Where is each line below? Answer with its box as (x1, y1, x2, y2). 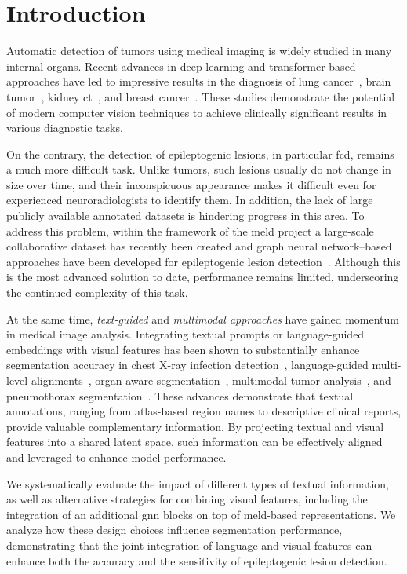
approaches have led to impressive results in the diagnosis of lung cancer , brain (6, 73, 391, 90)
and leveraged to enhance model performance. (6, 448, 227, 465)
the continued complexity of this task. (6, 284, 188, 301)
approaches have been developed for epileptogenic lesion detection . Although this (6, 253, 401, 269)
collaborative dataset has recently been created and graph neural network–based (6, 238, 392, 254)
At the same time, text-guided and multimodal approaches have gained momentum (6, 310, 400, 327)
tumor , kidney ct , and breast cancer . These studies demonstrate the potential (6, 88, 395, 104)
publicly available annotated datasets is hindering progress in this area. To (6, 207, 365, 224)
